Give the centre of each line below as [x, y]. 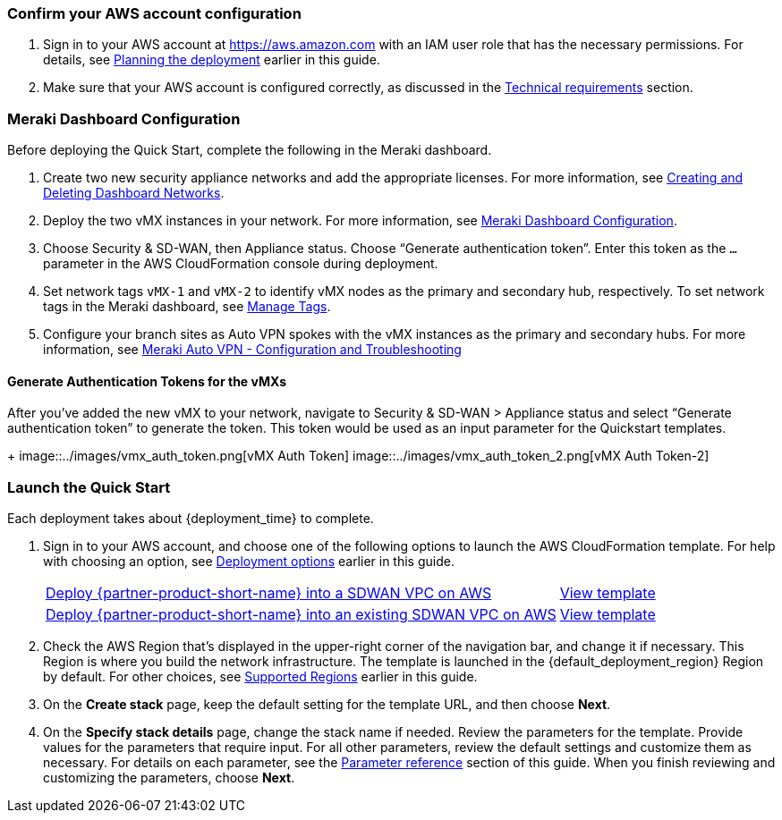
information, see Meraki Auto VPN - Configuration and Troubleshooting [252, 350]
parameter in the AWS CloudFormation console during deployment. [241, 264]
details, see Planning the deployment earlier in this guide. [212, 60]
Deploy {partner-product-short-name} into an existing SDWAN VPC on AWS [301, 615]
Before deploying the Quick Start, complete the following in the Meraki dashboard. [250, 150]
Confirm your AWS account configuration [154, 13]
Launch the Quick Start [89, 487]
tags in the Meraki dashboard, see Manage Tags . [187, 307]
